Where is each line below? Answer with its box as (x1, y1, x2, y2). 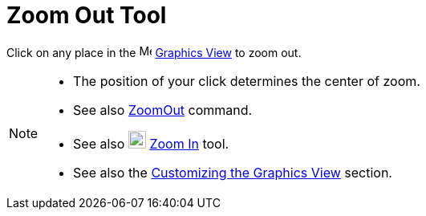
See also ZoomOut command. (73, 101, 253, 118)
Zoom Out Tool (6, 2, 167, 29)
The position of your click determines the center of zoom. (73, 72, 420, 89)
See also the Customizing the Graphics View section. (73, 164, 392, 181)
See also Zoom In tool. (73, 135, 229, 152)
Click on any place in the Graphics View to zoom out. (6, 45, 302, 59)
